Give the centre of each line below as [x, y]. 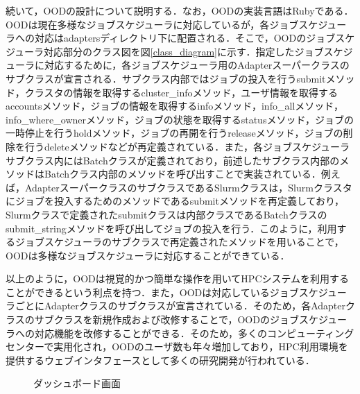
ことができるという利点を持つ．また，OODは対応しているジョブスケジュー [176, 292]
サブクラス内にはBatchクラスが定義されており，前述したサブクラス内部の [173, 160]
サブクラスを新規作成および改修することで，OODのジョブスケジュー [190, 319]
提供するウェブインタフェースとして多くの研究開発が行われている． [160, 360]
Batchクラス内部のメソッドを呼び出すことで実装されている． [182, 174]
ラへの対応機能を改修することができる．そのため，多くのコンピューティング [180, 333]
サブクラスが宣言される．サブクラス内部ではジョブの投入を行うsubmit [166, 78]
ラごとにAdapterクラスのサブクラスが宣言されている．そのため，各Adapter [175, 306]
